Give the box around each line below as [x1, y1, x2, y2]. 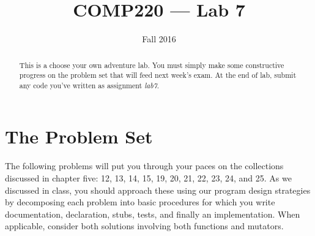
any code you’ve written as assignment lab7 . [19, 80, 160, 90]
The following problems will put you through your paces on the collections [5, 159, 284, 172]
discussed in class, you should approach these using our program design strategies [5, 183, 311, 196]
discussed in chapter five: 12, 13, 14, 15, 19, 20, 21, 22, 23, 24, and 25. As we [5, 172, 292, 185]
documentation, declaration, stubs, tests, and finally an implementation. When [5, 207, 300, 220]
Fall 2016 [142, 32, 176, 45]
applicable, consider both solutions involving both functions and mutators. [5, 219, 284, 232]
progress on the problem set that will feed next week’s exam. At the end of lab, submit [19, 70, 297, 80]
